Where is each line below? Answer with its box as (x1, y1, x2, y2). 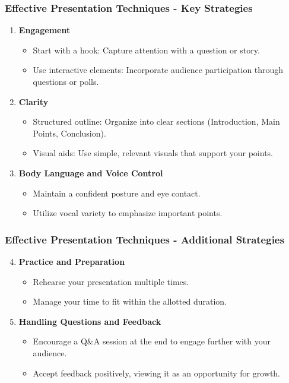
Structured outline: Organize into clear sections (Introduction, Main (33, 115, 280, 128)
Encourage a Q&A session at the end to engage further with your (33, 335, 271, 347)
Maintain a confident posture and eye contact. (33, 186, 201, 199)
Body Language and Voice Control (18, 166, 163, 179)
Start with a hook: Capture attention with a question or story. (33, 43, 260, 56)
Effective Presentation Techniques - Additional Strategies (5, 232, 284, 246)
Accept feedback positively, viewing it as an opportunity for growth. (33, 366, 281, 379)
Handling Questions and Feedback (18, 315, 161, 327)
